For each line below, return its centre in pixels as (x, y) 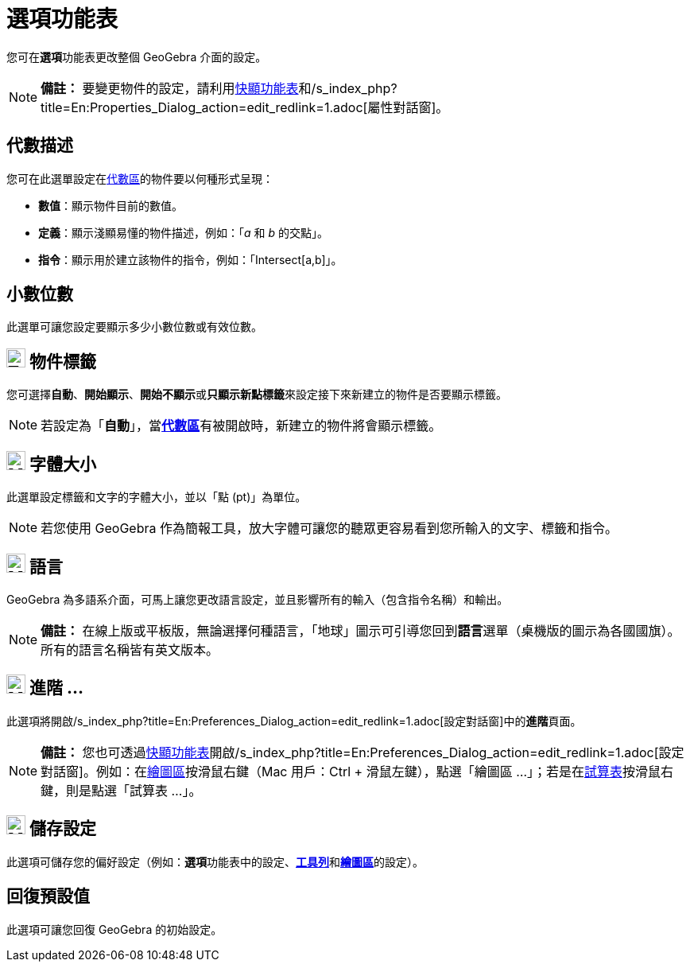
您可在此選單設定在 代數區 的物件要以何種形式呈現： (140, 178)
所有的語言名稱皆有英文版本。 (130, 649)
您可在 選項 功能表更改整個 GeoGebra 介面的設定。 (137, 56)
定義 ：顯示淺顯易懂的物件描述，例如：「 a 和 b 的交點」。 (183, 232)
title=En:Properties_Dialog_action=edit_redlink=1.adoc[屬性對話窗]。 (245, 107)
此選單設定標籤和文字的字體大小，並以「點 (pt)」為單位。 (157, 497)
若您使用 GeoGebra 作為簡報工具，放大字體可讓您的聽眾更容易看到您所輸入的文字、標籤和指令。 (329, 529)
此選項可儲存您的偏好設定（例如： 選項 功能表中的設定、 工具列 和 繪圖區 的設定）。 (215, 861)
